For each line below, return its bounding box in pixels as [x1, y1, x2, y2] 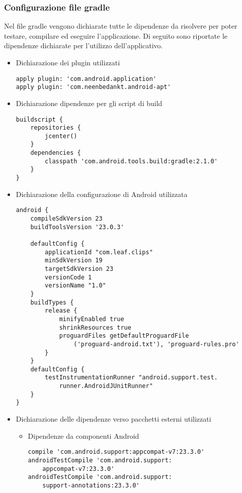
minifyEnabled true [59, 315, 124, 323]
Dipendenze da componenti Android [28, 430, 139, 441]
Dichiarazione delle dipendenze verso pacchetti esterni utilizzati [16, 414, 211, 424]
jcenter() [45, 132, 77, 140]
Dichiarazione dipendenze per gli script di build [16, 97, 163, 108]
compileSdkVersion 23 [30, 215, 103, 222]
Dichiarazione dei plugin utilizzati [16, 57, 120, 67]
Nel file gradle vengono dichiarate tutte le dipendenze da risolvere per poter [4, 21, 237, 31]
